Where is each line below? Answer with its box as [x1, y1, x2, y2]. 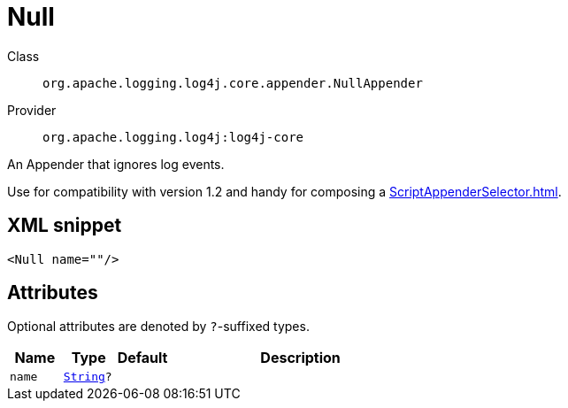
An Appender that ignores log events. [7, 156, 225, 172]
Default [117, 349, 168, 367]
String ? [63, 370, 112, 384]
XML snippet [7, 214, 122, 237]
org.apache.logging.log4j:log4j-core [42, 129, 304, 144]
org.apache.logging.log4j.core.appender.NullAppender [42, 75, 423, 90]
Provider [7, 102, 57, 118]
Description [260, 349, 341, 367]
